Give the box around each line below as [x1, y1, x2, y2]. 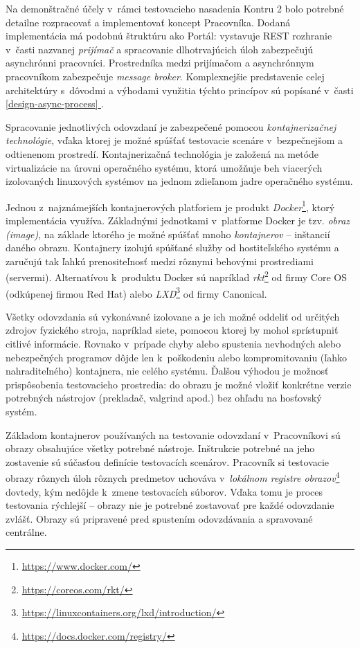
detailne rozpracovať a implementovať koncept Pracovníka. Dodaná [6, 15, 291, 29]
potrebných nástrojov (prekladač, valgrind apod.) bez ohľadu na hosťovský [6, 390, 322, 405]
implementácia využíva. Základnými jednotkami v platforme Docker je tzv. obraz [6, 213, 350, 227]
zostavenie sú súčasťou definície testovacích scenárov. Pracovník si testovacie [6, 454, 330, 469]
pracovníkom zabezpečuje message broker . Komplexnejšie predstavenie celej [6, 69, 325, 83]
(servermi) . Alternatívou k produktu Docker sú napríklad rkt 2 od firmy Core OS [6, 268, 347, 284]
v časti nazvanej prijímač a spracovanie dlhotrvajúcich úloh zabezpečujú [6, 42, 314, 56]
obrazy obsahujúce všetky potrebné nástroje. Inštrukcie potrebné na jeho [6, 441, 315, 456]
